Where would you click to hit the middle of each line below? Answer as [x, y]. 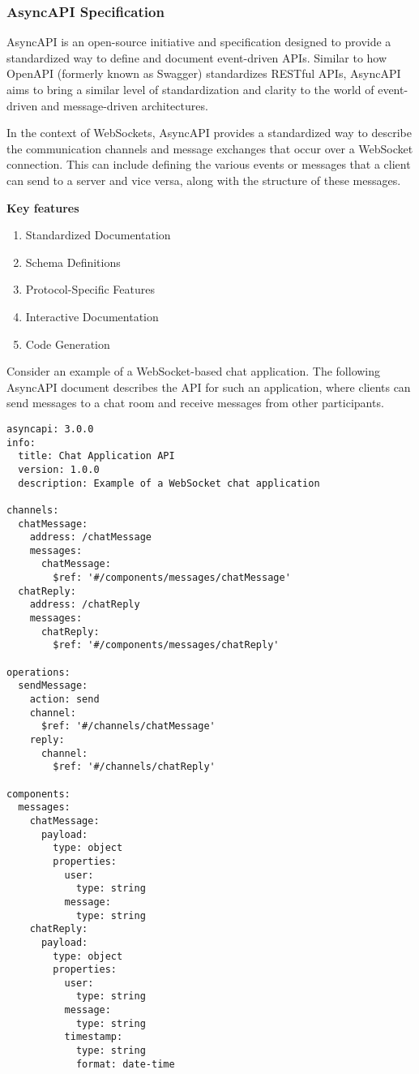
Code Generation [68, 344]
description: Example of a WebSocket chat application [169, 483]
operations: [38, 672]
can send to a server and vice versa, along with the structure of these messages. [204, 180]
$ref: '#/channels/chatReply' [134, 767]
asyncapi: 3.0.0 [50, 429]
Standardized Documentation [98, 235]
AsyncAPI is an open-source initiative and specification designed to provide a [199, 42]
